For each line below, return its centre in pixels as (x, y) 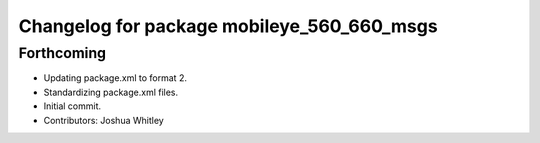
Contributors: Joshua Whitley (103, 120)
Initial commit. (72, 106)
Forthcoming (62, 53)
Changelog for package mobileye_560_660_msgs (228, 26)
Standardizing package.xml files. (111, 92)
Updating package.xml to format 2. (115, 78)
